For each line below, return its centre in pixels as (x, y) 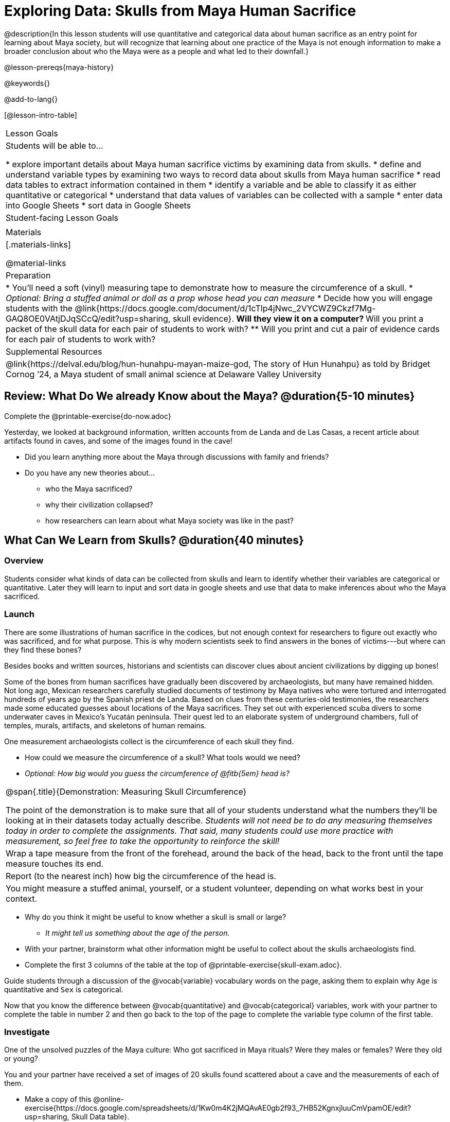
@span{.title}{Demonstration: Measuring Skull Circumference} (126, 791)
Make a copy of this (58, 1099)
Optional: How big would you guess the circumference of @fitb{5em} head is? (157, 773)
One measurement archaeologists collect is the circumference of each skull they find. (149, 741)
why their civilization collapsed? (99, 504)
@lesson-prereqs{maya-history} (59, 67)
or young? (21, 1059)
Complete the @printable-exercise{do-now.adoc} (88, 416)
